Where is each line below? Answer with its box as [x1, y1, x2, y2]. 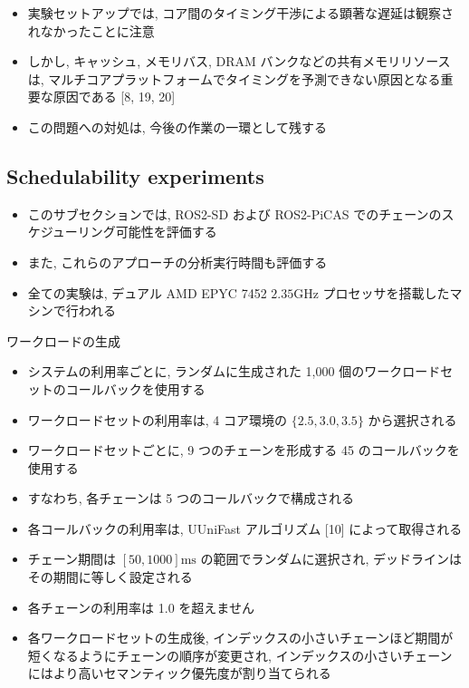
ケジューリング [27, 222, 116, 241]
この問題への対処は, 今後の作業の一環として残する [27, 117, 327, 136]
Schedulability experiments [6, 161, 264, 189]
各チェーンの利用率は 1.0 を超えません [27, 597, 254, 616]
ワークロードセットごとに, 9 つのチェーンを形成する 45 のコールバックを [27, 441, 460, 460]
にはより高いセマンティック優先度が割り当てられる [27, 664, 331, 683]
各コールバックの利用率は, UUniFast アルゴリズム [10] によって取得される [27, 518, 463, 538]
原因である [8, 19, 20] [53, 87, 176, 106]
